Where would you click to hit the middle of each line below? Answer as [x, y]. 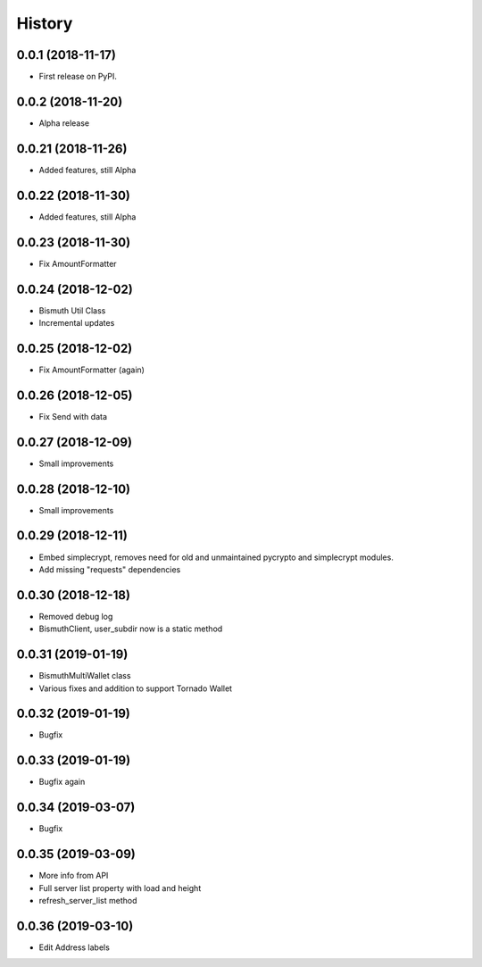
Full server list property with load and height [120, 888]
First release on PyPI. [78, 77]
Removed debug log [76, 616]
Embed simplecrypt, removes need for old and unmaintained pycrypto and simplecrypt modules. [216, 557]
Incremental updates [77, 322]
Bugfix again [62, 782]
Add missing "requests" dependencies [110, 569]
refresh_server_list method [88, 900]
